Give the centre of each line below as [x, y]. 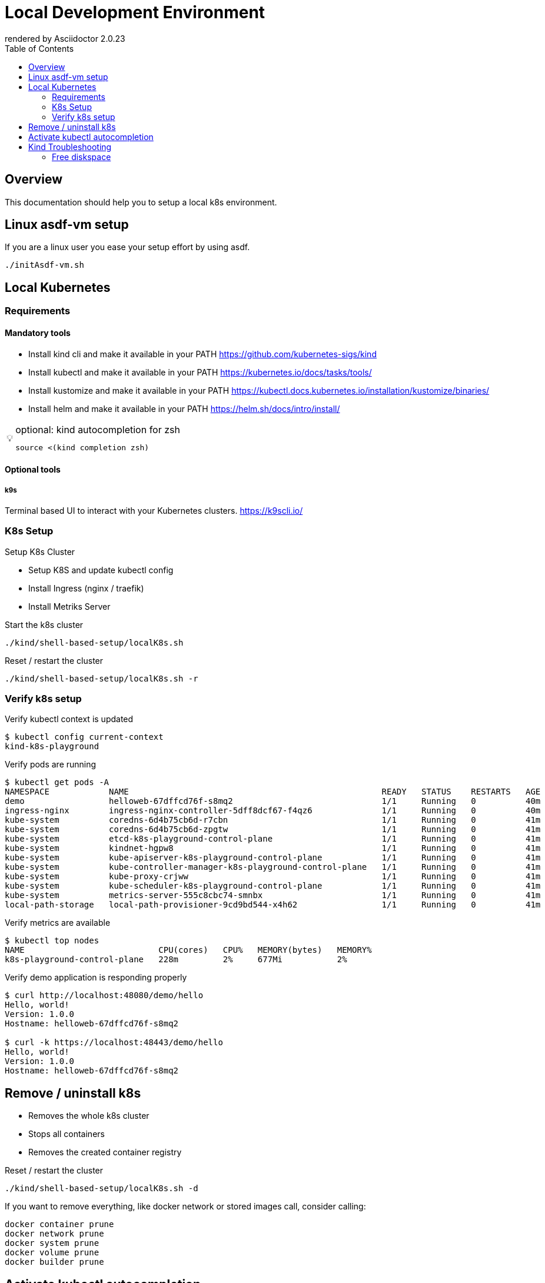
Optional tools [33, 470]
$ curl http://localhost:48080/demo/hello [104, 996]
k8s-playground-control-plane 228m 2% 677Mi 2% [176, 960]
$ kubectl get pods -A [57, 782]
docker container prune [59, 1224]
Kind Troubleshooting [70, 147]
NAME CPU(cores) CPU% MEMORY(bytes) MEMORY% [188, 950]
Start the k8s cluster [44, 624]
